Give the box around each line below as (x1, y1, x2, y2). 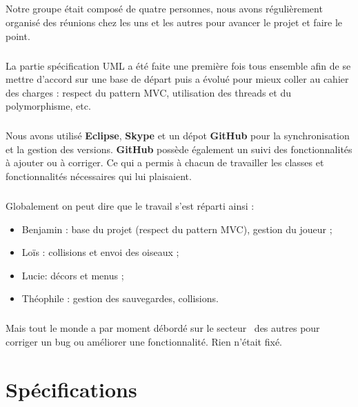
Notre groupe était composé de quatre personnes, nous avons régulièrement (6, 1, 323, 16)
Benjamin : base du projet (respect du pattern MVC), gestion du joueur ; (21, 221, 332, 236)
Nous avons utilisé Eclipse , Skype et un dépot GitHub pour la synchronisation (6, 128, 350, 143)
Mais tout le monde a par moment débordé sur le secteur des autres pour (6, 321, 320, 335)
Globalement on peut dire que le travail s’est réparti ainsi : (6, 199, 255, 213)
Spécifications (6, 375, 137, 403)
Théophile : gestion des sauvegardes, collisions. (21, 291, 219, 306)
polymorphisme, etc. (6, 99, 91, 113)
